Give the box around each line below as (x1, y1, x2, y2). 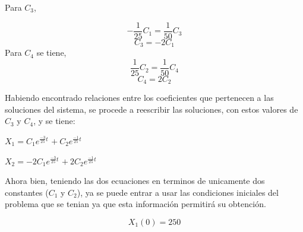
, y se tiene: (33, 115, 75, 127)
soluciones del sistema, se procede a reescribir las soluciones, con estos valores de (5, 103, 298, 115)
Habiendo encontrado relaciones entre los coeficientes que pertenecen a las (5, 91, 274, 104)
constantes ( (5, 186, 49, 198)
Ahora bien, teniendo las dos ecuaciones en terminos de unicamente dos (5, 174, 265, 187)
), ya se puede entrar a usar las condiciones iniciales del (77, 186, 279, 198)
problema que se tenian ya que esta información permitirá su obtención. (5, 198, 266, 210)
